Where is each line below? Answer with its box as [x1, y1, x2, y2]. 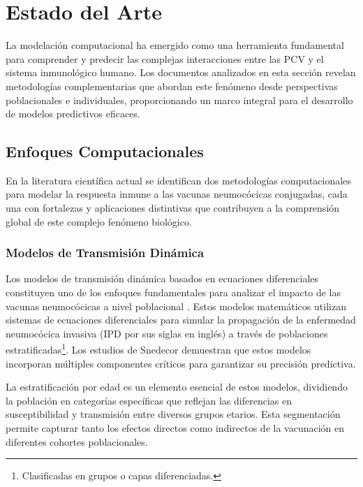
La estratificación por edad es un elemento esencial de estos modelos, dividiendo [6, 379, 348, 394]
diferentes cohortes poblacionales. [6, 434, 148, 449]
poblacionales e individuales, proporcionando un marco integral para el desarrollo [6, 92, 353, 107]
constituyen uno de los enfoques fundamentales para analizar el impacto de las [6, 285, 341, 300]
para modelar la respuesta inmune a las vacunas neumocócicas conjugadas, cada [6, 187, 348, 201]
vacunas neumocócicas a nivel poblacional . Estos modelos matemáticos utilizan [6, 298, 346, 313]
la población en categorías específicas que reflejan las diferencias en [6, 393, 292, 407]
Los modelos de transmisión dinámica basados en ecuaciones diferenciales [6, 271, 319, 286]
